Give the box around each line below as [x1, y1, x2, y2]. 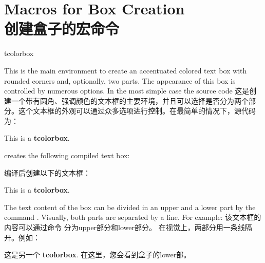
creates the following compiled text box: [4, 150, 130, 161]
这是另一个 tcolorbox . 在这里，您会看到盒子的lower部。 [4, 249, 191, 260]
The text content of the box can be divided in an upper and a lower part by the [4, 201, 256, 212]
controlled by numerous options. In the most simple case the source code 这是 [4, 85, 250, 96]
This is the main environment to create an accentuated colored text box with [4, 65, 247, 76]
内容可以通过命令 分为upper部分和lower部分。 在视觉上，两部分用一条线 [4, 222, 245, 233]
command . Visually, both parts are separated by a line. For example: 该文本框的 [4, 212, 261, 222]
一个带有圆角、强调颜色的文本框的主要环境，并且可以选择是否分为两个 [11, 95, 249, 106]
